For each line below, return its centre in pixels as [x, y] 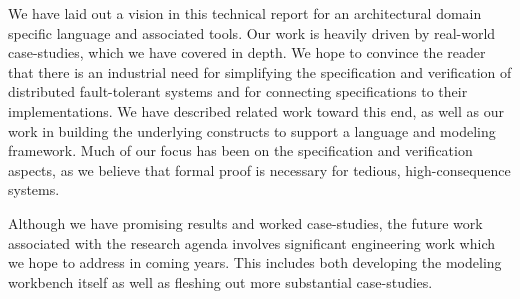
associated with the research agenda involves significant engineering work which [252, 242]
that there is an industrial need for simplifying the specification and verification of [260, 71]
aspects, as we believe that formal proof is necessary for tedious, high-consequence [259, 169]
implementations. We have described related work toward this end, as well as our [256, 110]
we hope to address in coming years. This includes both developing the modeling [255, 262]
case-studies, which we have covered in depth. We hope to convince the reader [247, 52]
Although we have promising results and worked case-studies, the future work [245, 222]
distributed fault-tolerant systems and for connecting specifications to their [238, 91]
